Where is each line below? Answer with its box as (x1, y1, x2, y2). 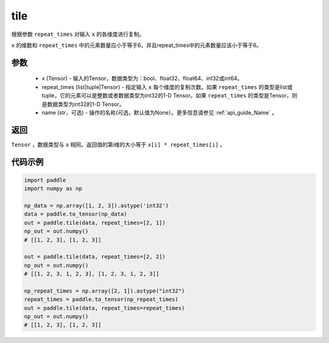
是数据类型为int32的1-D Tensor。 (41, 101, 125, 108)
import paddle (24, 177, 66, 183)
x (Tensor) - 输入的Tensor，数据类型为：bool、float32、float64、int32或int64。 (41, 75, 243, 82)
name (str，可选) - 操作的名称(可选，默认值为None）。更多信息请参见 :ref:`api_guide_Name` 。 (41, 108, 277, 116)
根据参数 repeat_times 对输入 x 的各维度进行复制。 (11, 30, 145, 38)
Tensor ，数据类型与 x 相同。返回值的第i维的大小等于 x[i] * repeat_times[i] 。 (11, 141, 225, 148)
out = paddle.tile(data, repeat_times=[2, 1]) (24, 219, 166, 226)
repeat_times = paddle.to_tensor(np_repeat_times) (24, 296, 179, 303)
